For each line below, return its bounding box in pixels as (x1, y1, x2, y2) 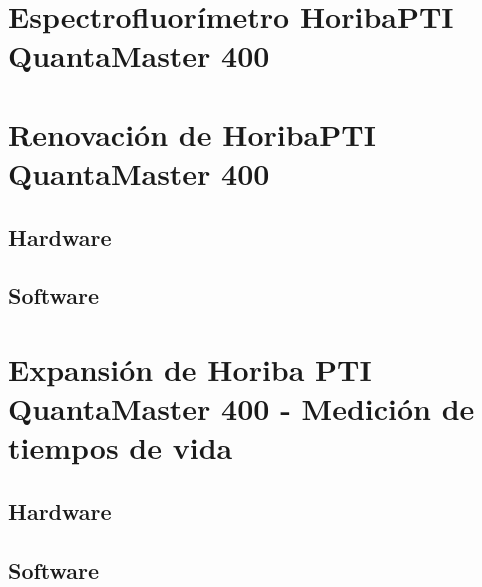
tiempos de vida (8, 427, 233, 468)
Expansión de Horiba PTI (8, 348, 372, 389)
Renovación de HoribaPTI (8, 113, 376, 154)
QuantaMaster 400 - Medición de (8, 388, 475, 429)
